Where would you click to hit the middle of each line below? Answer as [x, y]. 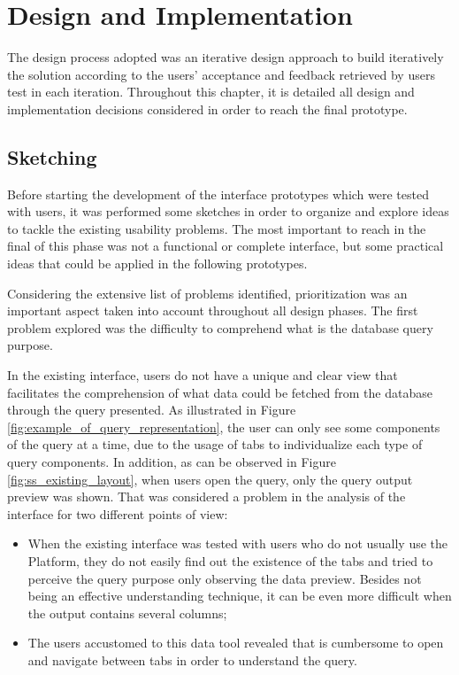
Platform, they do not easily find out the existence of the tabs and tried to [230, 560]
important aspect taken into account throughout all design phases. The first [213, 310]
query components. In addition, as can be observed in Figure [172, 462]
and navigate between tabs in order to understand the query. [192, 659]
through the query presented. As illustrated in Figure [152, 410]
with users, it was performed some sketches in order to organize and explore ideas [228, 211]
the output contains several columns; [127, 613]
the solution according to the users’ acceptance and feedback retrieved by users [221, 74]
